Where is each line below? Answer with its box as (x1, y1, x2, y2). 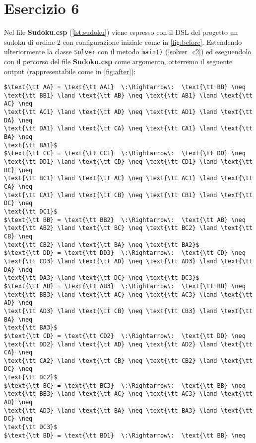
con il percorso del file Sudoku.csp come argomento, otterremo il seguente (4, 56, 233, 66)
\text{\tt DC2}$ (4, 374, 58, 381)
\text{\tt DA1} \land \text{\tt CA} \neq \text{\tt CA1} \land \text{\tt (4, 125, 253, 132)
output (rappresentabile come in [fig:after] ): (4, 66, 136, 76)
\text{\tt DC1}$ (4, 208, 58, 215)
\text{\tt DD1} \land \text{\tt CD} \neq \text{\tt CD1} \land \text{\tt (4, 158, 253, 166)
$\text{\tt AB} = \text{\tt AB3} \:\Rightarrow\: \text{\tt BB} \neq (4, 282, 246, 290)
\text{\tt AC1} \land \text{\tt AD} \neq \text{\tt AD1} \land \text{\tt (4, 109, 253, 116)
